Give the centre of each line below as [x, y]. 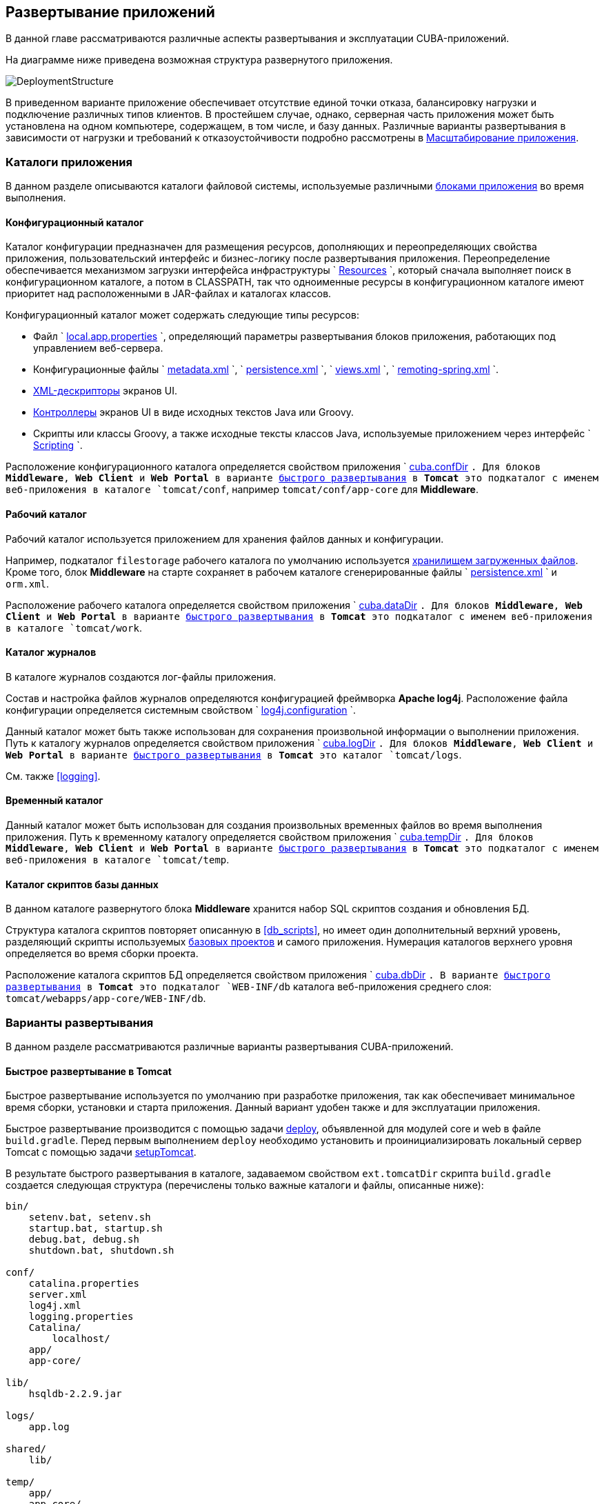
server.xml [58, 1295]
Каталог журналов [51, 652]
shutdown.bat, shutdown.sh [101, 1251]
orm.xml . [28, 583]
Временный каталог [54, 801]
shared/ [26, 1449]
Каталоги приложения [69, 162]
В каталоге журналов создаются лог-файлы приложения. [141, 676]
